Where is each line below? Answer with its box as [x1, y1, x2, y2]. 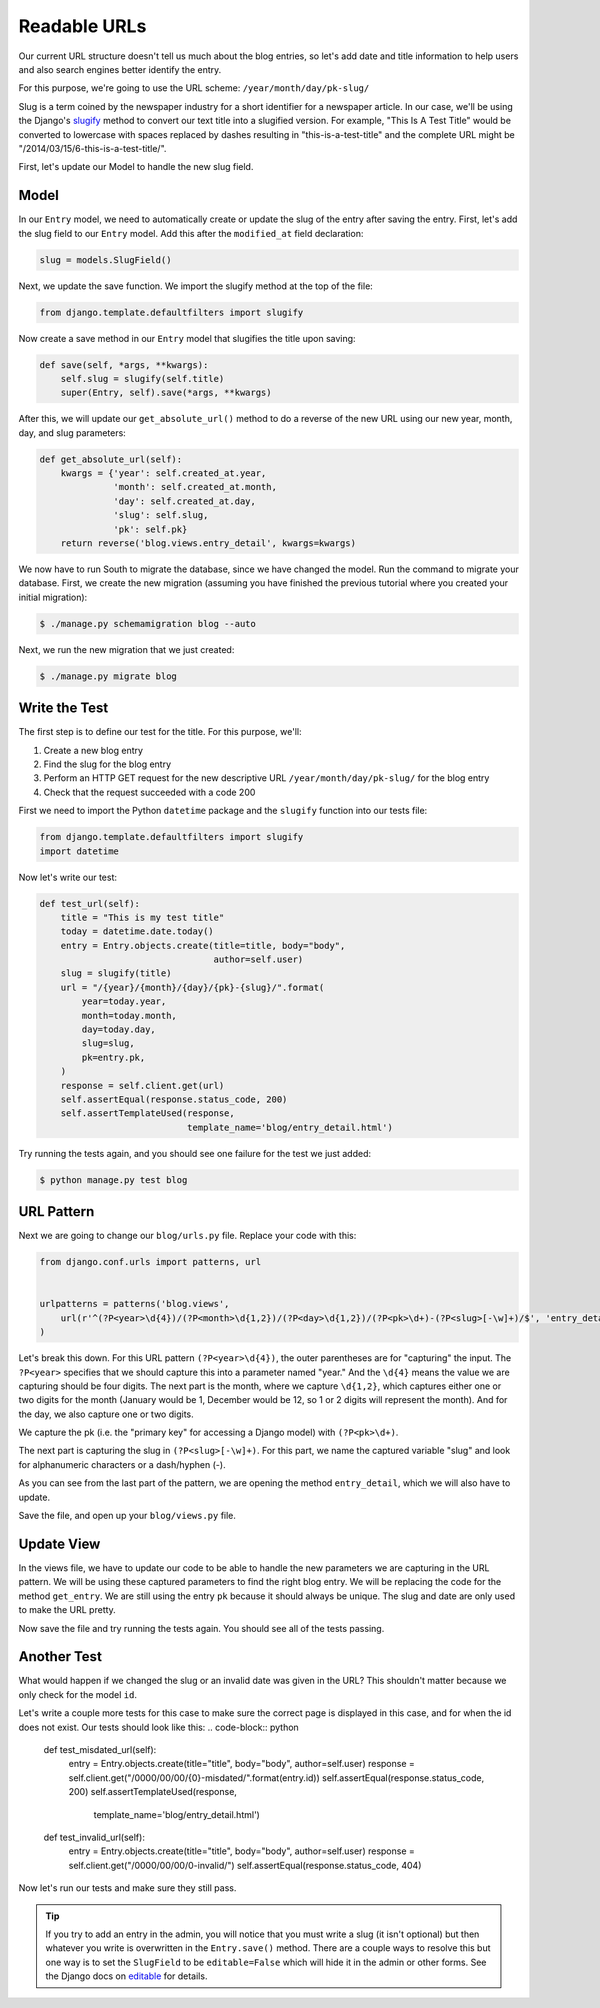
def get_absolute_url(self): [39, 453, 183, 465]
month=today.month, [81, 1010, 177, 1021]
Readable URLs [18, 15, 147, 37]
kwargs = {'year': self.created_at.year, [60, 468, 267, 479]
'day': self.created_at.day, [113, 495, 257, 507]
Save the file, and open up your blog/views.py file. [18, 1510, 237, 1522]
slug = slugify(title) [60, 968, 172, 979]
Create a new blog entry [43, 744, 144, 756]
